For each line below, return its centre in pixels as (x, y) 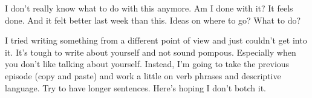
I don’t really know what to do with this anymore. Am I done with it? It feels (149, 8)
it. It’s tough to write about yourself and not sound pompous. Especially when (151, 52)
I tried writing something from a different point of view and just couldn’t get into (156, 40)
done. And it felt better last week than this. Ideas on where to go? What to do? (153, 20)
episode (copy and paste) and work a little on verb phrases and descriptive (143, 75)
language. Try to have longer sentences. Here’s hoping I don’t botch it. (136, 87)
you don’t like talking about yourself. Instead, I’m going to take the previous (147, 64)
